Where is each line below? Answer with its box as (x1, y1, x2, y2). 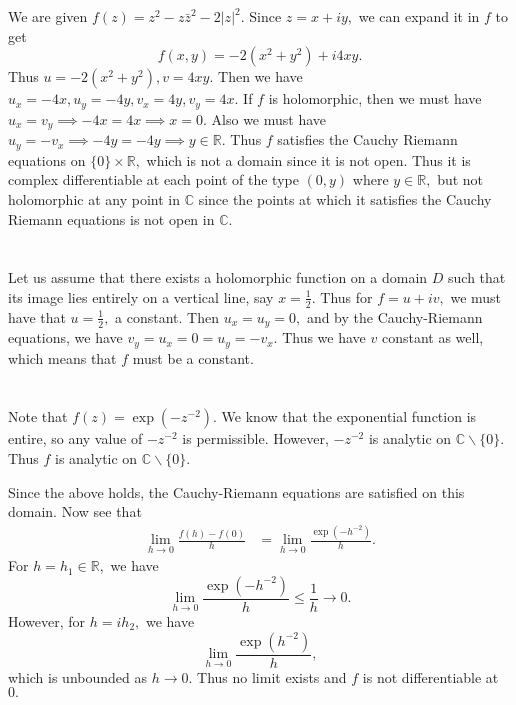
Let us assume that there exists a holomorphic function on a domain (8, 267, 428, 288)
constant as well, (381, 327, 484, 348)
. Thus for (311, 286, 373, 307)
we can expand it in (358, 6, 480, 27)
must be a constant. (132, 347, 254, 368)
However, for (8, 610, 86, 631)
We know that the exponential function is (221, 406, 477, 427)
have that (8, 306, 66, 327)
